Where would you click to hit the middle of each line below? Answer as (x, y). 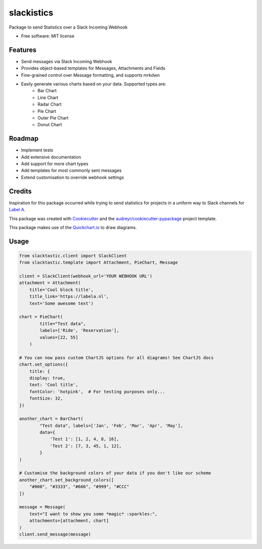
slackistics (31, 13)
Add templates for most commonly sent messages (71, 170)
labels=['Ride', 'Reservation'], (79, 331)
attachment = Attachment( (50, 283)
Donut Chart (50, 125)
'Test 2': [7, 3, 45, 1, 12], (86, 446)
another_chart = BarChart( (51, 419)
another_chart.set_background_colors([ (66, 480)
